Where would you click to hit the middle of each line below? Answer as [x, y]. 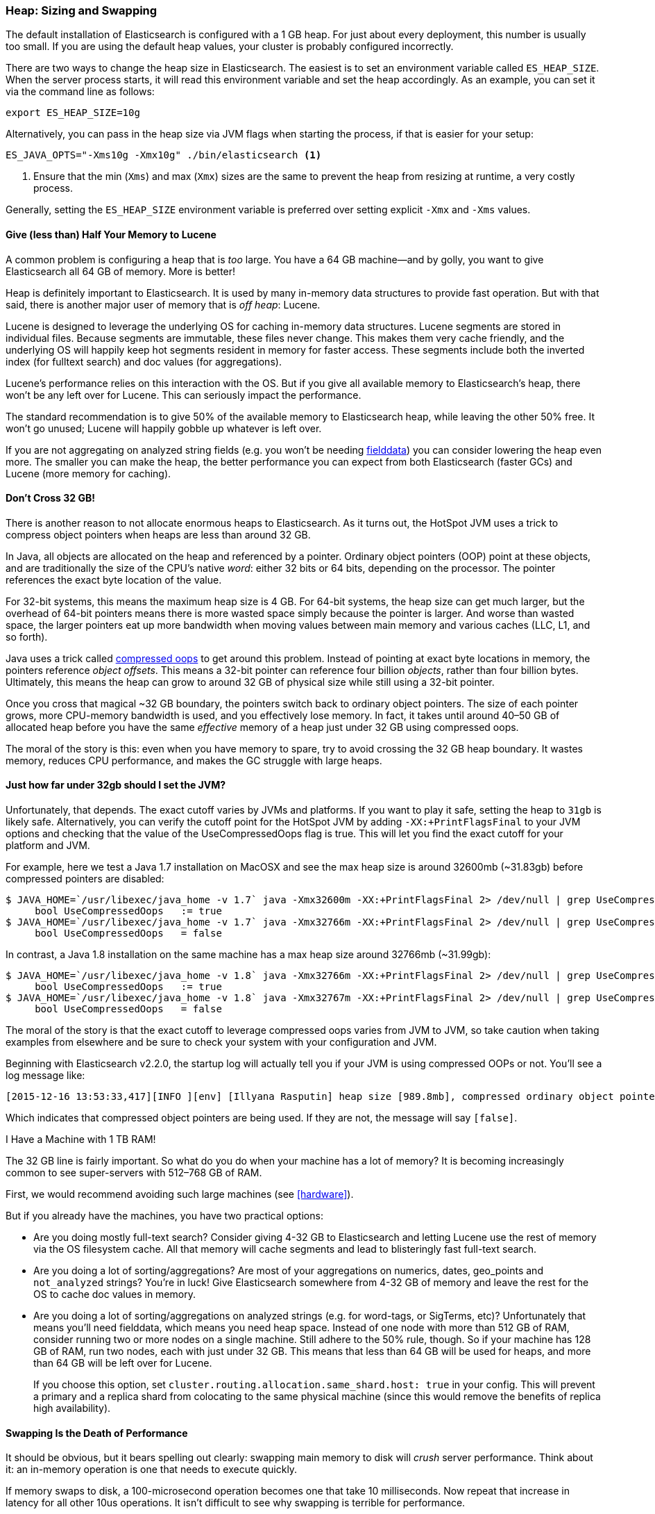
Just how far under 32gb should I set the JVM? [116, 785]
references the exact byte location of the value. [114, 579]
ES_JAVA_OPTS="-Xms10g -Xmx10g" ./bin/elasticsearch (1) [164, 155]
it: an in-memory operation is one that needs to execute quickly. [152, 1470]
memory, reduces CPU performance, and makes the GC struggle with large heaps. [194, 760]
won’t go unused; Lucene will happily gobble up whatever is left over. [164, 428]
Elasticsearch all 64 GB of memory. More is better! [121, 271]
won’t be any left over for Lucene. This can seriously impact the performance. [184, 395]
